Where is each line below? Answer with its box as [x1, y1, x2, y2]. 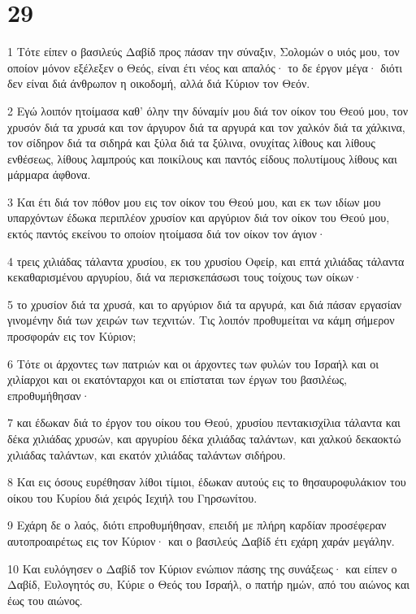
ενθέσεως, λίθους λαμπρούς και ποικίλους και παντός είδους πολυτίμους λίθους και [7, 150, 397, 167]
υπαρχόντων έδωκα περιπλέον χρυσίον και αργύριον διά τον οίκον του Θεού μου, [7, 209, 390, 226]
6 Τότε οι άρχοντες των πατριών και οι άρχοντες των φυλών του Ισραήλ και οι [7, 355, 379, 372]
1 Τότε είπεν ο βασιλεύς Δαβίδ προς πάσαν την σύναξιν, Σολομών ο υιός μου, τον [7, 43, 400, 60]
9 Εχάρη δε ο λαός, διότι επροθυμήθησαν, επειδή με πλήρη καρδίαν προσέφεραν [7, 516, 387, 533]
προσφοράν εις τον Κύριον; [7, 328, 136, 345]
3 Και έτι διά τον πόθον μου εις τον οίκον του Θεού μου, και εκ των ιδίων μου [7, 193, 381, 210]
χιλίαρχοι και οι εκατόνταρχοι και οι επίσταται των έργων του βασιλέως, [7, 371, 347, 388]
